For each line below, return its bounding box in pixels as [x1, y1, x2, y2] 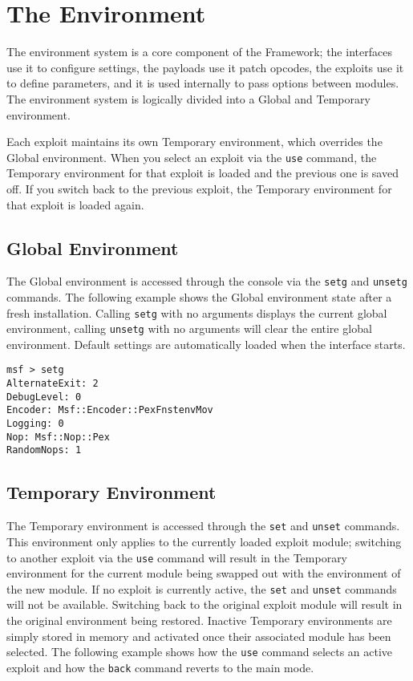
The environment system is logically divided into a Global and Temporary [6, 90, 370, 107]
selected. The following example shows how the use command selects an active [6, 643, 393, 660]
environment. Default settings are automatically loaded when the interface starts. [6, 335, 406, 352]
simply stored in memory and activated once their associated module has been [6, 627, 391, 644]
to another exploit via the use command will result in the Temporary [6, 549, 348, 565]
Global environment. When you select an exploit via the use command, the [6, 148, 377, 165]
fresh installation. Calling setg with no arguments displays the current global [6, 304, 387, 321]
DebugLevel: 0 [6, 391, 82, 403]
